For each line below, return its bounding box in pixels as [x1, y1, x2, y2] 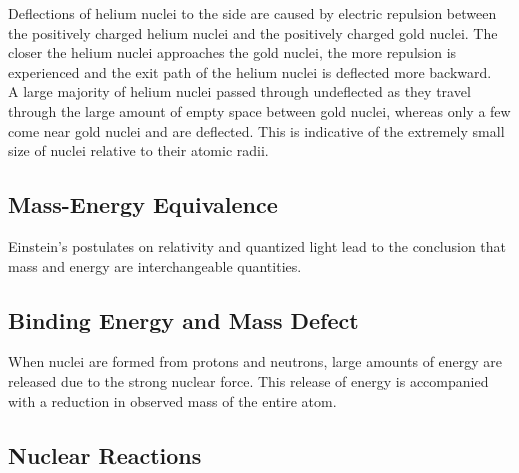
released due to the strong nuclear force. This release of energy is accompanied [8, 370, 489, 391]
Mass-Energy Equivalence [8, 189, 278, 220]
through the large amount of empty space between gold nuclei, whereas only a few [8, 100, 511, 121]
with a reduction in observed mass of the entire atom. [8, 390, 337, 411]
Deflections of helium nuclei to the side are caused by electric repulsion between [8, 3, 497, 23]
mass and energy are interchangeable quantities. [8, 255, 302, 276]
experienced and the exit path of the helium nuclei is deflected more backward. [8, 61, 492, 82]
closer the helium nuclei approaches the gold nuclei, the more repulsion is [8, 42, 457, 63]
